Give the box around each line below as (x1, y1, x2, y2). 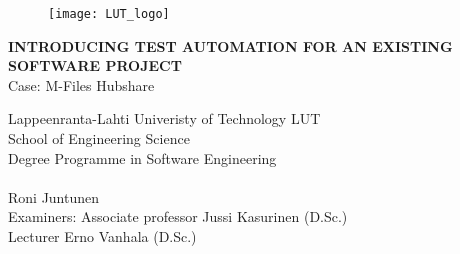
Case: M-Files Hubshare (8, 74, 155, 95)
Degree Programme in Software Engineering (8, 147, 277, 168)
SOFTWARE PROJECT (8, 55, 182, 76)
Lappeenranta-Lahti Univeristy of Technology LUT (8, 108, 321, 129)
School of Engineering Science (8, 128, 190, 149)
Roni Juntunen (8, 186, 100, 207)
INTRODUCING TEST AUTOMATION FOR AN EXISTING (8, 35, 453, 56)
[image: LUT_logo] (48, 7, 170, 21)
